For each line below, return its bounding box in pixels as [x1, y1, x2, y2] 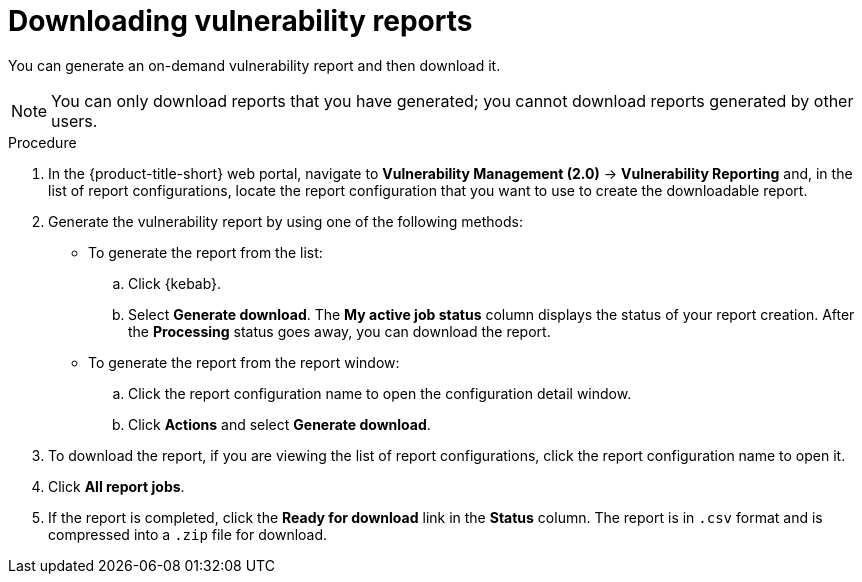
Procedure [8, 133, 77, 151]
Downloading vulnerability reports [8, 4, 473, 38]
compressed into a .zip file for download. [48, 525, 328, 543]
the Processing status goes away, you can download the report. [128, 322, 551, 340]
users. [51, 110, 98, 131]
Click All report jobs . [48, 477, 185, 495]
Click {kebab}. [128, 274, 222, 292]
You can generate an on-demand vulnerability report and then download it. [8, 56, 501, 74]
